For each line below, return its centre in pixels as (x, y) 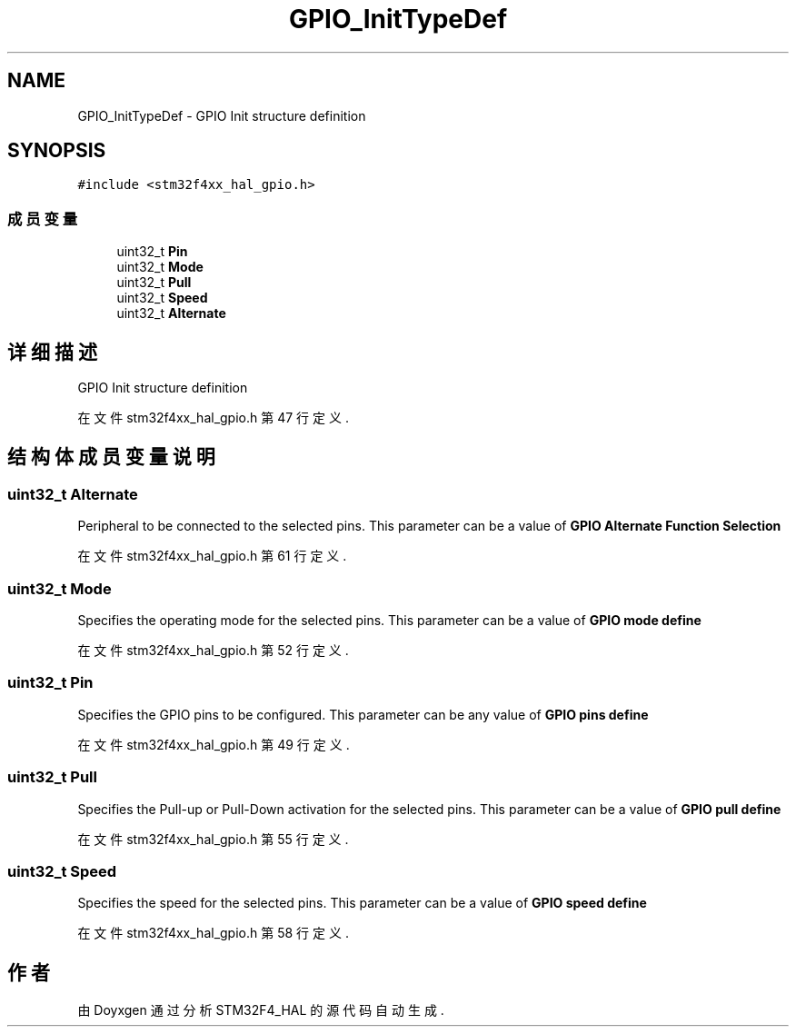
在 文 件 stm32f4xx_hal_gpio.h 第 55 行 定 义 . (213, 839)
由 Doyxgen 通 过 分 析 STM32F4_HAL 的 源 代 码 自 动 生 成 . (261, 1010)
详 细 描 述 (52, 352)
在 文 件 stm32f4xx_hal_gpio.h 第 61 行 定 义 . (212, 556)
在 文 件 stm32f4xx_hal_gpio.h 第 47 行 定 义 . (213, 418)
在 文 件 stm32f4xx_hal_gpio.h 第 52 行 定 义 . (213, 650)
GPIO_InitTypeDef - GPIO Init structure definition (222, 115)
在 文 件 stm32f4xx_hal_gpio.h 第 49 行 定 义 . (214, 744)
